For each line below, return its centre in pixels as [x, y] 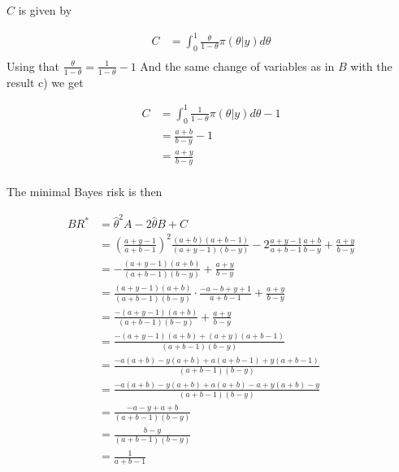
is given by [45, 10]
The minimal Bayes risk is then [85, 192]
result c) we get [45, 82]
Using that [33, 66]
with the [371, 66]
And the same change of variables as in [237, 66]
